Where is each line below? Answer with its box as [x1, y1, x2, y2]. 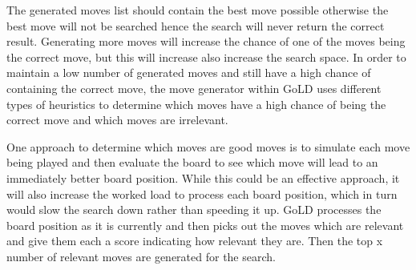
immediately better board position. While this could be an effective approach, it [6, 169, 400, 186]
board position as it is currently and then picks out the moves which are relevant [6, 216, 404, 233]
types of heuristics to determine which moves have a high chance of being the [6, 95, 386, 112]
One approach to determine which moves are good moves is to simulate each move [6, 138, 410, 155]
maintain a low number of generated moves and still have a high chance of [6, 64, 371, 81]
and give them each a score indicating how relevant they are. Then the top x [6, 232, 383, 249]
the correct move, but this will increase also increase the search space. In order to [6, 48, 406, 65]
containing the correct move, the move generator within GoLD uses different [6, 79, 382, 96]
